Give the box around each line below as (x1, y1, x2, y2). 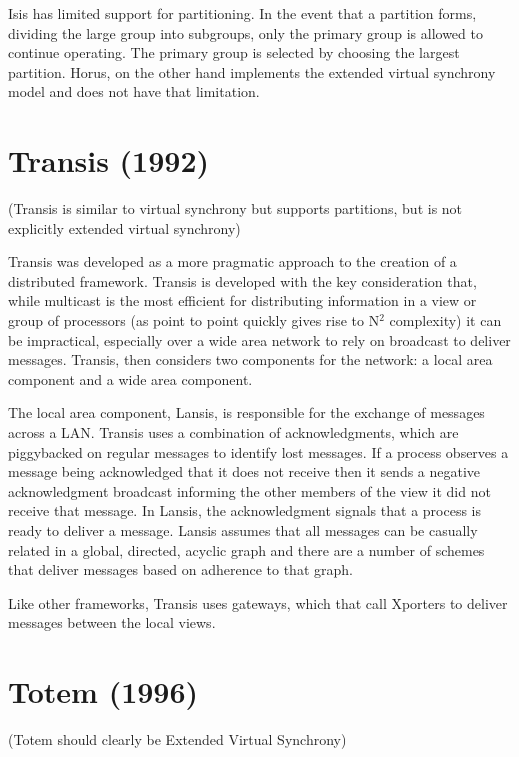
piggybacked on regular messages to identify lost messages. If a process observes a (8, 441, 509, 462)
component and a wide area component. (8, 368, 253, 389)
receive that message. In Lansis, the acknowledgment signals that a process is (8, 500, 481, 521)
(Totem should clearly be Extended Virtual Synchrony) (8, 729, 347, 750)
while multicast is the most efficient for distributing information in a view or (8, 290, 477, 311)
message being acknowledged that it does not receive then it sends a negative (8, 461, 481, 482)
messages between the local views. (8, 612, 216, 633)
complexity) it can (389, 310, 502, 331)
